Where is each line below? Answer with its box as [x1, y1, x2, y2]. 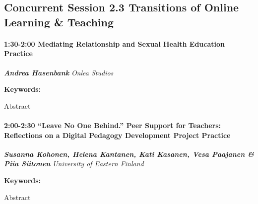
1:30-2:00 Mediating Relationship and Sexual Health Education [4, 38, 225, 49]
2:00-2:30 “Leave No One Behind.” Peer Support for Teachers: [4, 120, 221, 130]
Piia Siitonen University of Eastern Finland [4, 158, 144, 169]
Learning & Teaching [4, 14, 114, 29]
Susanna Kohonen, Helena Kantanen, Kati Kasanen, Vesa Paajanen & [4, 148, 254, 159]
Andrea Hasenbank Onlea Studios [4, 67, 114, 77]
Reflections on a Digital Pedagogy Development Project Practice [4, 130, 231, 140]
